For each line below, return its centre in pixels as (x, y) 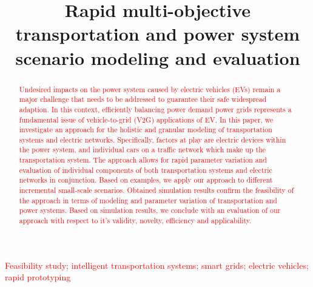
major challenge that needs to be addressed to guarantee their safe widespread (143, 99)
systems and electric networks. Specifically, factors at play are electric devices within (153, 139)
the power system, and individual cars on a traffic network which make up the (143, 150)
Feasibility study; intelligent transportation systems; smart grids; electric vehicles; (157, 265)
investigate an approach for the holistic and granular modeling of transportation (146, 130)
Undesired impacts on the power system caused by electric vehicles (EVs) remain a (150, 89)
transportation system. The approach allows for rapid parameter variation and (143, 160)
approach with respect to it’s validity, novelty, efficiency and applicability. (135, 221)
